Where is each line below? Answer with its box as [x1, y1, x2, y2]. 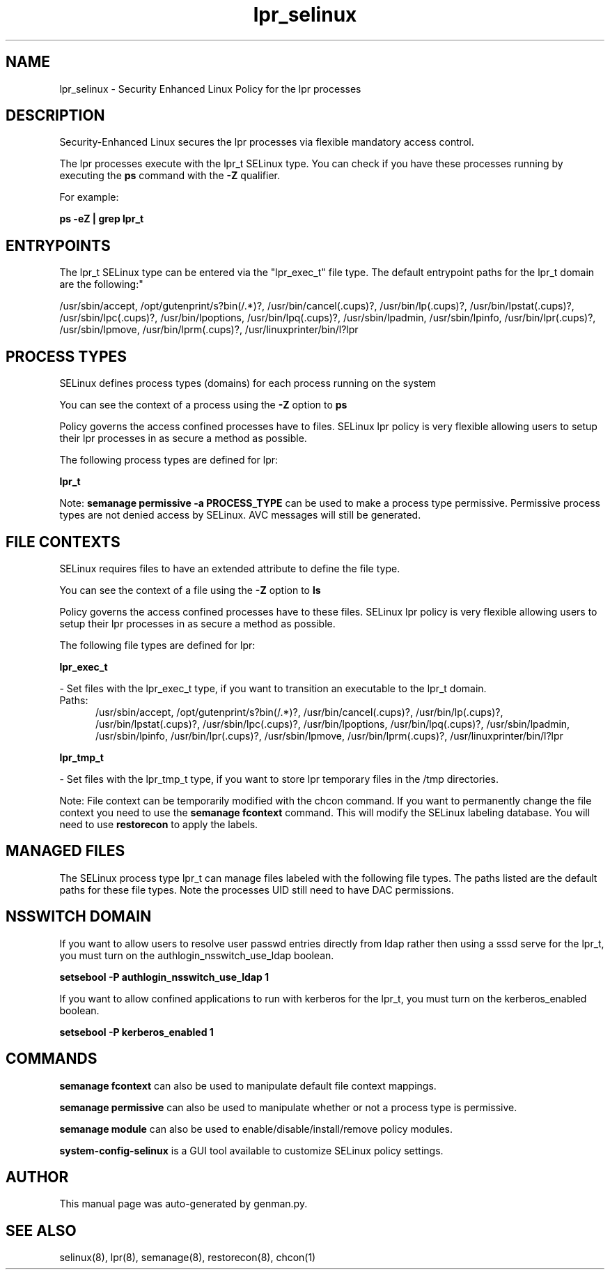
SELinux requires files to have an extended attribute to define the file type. [59, 562, 400, 574]
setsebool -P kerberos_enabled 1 [59, 1025, 214, 1038]
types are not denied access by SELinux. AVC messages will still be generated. [59, 509, 421, 521]
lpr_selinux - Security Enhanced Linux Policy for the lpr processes [59, 82, 361, 95]
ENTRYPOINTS [6, 236, 111, 254]
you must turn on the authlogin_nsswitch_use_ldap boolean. [59, 949, 334, 961]
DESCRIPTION [6, 107, 105, 125]
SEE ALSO [6, 1221, 77, 1239]
